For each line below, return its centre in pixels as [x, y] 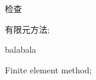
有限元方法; [27, 29]
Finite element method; [48, 69]
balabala [21, 49]
